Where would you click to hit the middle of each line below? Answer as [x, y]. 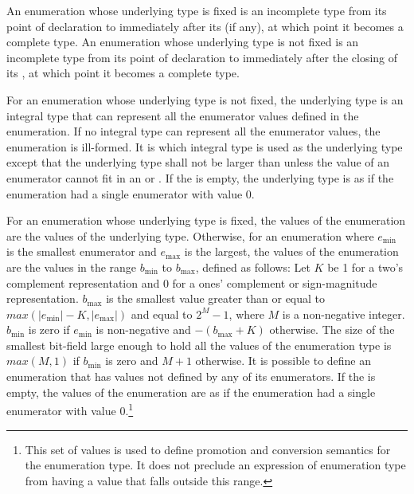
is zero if [49, 329]
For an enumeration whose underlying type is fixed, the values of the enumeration [206, 220]
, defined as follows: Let [253, 267]
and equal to [162, 314]
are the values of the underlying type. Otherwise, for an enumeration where [190, 235]
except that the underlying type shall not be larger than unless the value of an [198, 162]
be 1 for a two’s [365, 267]
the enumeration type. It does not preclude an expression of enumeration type [215, 465]
